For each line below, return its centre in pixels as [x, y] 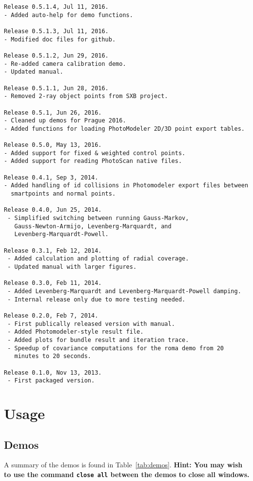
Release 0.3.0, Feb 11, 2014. [53, 283]
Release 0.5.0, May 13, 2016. [53, 145]
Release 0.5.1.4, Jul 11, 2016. [56, 7]
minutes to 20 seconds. [53, 356]
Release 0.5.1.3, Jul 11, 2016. [56, 31]
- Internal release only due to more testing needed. [97, 299]
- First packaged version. [51, 381]
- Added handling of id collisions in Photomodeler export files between [126, 186]
